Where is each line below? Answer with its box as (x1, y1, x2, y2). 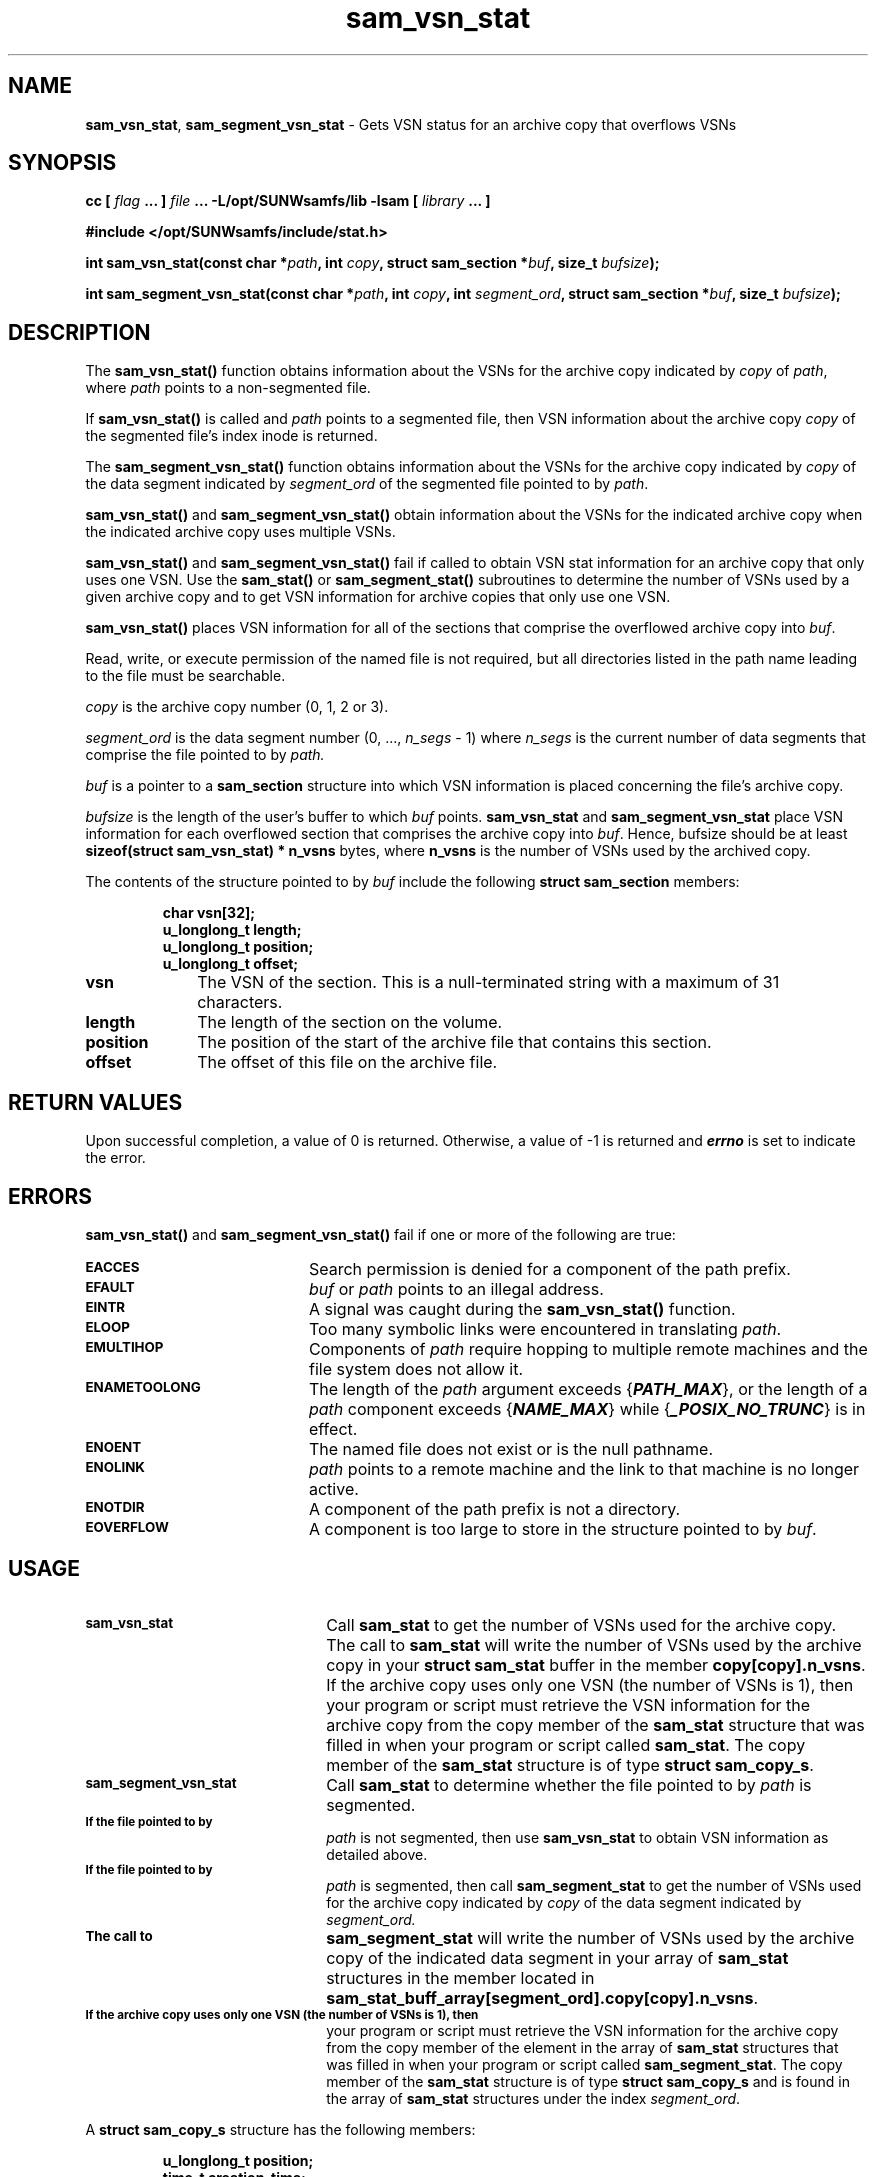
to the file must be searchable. (85, 667, 286, 685)
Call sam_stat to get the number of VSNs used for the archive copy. (326, 1614, 837, 1635)
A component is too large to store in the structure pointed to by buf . (308, 1518, 817, 1539)
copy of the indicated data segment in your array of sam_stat (326, 1947, 789, 1968)
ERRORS (8, 1183, 93, 1209)
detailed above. (326, 1845, 428, 1863)
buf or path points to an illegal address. (308, 1278, 604, 1299)
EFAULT (85, 1278, 135, 1295)
